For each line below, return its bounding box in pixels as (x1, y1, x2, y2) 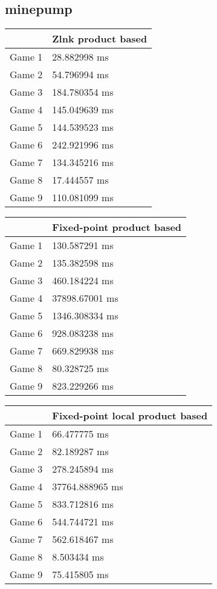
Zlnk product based (52, 32, 147, 46)
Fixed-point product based (52, 220, 182, 235)
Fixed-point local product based (52, 408, 208, 423)
